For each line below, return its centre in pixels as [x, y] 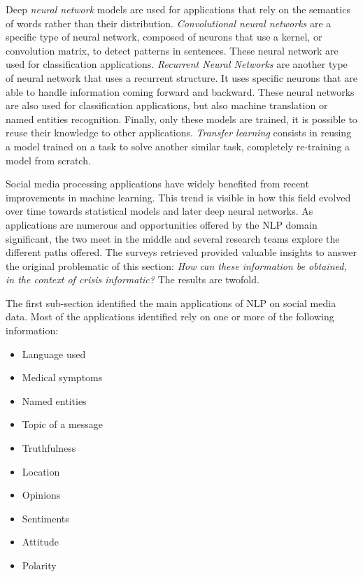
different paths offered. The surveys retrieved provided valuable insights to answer [181, 252]
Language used [54, 354]
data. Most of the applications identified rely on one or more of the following [170, 316]
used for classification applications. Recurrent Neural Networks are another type [177, 64]
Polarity [39, 565]
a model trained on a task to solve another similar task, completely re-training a [178, 146]
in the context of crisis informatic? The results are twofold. [133, 279]
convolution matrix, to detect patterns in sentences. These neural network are [172, 50]
